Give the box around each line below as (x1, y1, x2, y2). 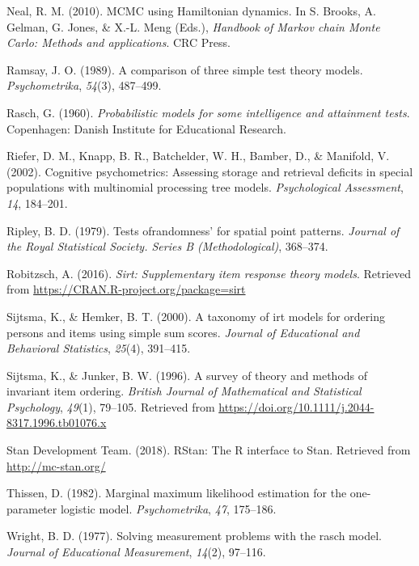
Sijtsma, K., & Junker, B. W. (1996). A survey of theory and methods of (6, 366, 368, 383)
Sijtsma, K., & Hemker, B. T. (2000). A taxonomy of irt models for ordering (6, 307, 385, 324)
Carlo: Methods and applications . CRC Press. (6, 34, 231, 51)
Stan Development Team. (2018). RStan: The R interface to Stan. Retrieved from (6, 441, 411, 458)
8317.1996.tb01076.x (6, 414, 107, 431)
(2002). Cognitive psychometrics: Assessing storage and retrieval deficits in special (6, 163, 413, 180)
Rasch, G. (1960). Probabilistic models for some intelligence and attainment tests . (6, 103, 410, 120)
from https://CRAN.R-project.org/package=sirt (6, 281, 246, 298)
